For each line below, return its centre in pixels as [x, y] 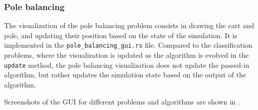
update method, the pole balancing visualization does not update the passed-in [127, 65]
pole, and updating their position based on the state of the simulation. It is [121, 35]
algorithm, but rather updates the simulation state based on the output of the [125, 75]
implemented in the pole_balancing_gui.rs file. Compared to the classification [128, 45]
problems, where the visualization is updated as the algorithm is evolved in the [126, 55]
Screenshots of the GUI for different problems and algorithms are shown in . [122, 101]
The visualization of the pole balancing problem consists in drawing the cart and [129, 25]
